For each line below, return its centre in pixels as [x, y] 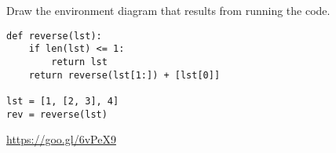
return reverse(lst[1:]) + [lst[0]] [124, 75]
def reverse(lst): [54, 36]
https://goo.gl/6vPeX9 [61, 139]
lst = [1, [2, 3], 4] [63, 101]
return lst [79, 62]
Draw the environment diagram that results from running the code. [168, 10]
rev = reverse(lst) [57, 114]
